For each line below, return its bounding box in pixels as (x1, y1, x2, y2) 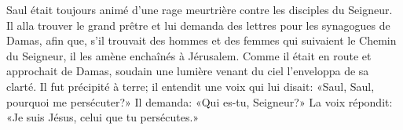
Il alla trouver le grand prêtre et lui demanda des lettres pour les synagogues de (6, 16, 390, 33)
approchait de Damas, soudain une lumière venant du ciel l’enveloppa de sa (6, 63, 369, 79)
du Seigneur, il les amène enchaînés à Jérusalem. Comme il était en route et (6, 47, 372, 63)
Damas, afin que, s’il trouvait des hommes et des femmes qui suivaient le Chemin (6, 32, 397, 49)
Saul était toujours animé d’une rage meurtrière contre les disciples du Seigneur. (6, 2, 393, 17)
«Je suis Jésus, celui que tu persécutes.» (6, 109, 200, 125)
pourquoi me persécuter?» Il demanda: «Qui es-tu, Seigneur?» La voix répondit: (6, 93, 393, 110)
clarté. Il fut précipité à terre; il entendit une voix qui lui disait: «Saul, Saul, (6, 78, 375, 94)
